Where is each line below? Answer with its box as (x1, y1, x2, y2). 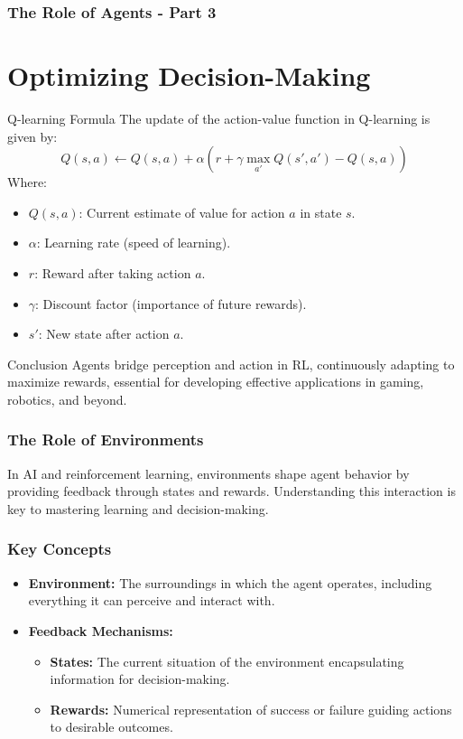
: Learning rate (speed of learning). (36, 233, 231, 252)
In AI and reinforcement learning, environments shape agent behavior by (7, 463, 410, 482)
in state (300, 202, 342, 221)
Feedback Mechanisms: (28, 621, 173, 640)
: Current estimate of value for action (79, 202, 285, 221)
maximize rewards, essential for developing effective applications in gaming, (7, 372, 424, 391)
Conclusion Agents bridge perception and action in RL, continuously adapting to (7, 354, 455, 373)
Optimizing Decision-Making (7, 57, 371, 94)
